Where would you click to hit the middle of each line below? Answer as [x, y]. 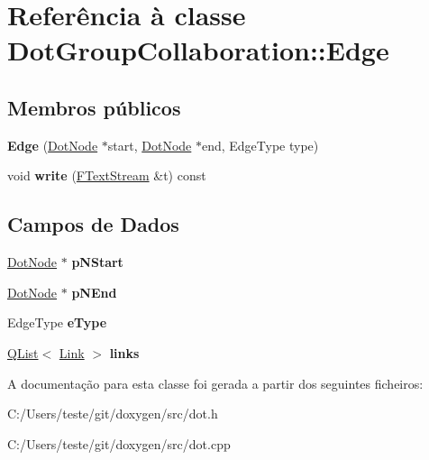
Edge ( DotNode [53, 145]
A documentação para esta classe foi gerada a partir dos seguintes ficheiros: [215, 383]
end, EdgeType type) [260, 145]
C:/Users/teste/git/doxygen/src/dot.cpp [119, 443]
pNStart [97, 262]
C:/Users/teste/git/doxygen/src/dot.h [113, 414]
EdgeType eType [57, 322]
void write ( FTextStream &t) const [107, 175]
